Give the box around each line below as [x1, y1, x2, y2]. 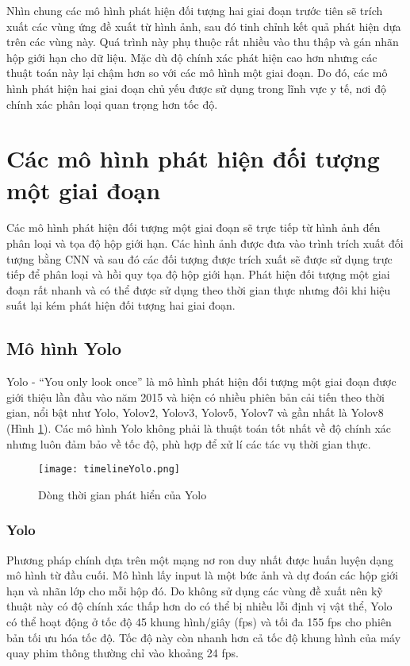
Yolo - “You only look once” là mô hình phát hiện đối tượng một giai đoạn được [6, 373, 397, 390]
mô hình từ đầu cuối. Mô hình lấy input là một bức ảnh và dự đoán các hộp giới [6, 567, 398, 583]
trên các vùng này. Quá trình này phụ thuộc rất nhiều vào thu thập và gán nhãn [6, 33, 399, 50]
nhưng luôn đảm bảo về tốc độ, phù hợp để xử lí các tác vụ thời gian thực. [6, 435, 371, 452]
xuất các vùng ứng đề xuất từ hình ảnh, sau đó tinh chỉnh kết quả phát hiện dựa [6, 17, 401, 34]
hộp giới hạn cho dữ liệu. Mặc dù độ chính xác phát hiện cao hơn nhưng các [6, 48, 377, 65]
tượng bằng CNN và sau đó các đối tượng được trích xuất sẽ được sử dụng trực [6, 250, 393, 267]
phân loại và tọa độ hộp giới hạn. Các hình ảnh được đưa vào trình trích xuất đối [6, 235, 404, 252]
